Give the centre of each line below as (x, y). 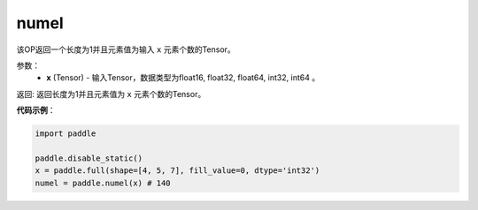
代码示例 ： (36, 110)
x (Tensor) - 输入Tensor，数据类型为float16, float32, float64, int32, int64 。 (183, 78)
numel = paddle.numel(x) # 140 (103, 183)
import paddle (66, 134)
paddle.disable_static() (89, 158)
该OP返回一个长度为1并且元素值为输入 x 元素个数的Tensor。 (126, 49)
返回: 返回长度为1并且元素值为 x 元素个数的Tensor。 (111, 94)
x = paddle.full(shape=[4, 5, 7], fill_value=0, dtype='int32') (177, 171)
